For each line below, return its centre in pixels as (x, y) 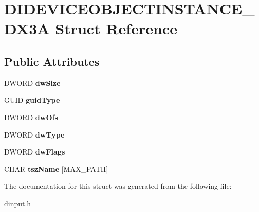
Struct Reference (116, 28)
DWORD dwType (34, 134)
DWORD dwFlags (35, 152)
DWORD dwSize (32, 82)
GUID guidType (32, 100)
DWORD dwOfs (31, 117)
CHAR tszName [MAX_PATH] (56, 169)
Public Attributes (52, 61)
